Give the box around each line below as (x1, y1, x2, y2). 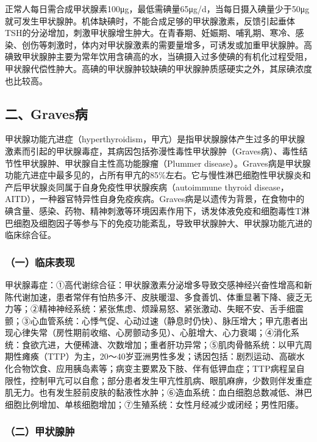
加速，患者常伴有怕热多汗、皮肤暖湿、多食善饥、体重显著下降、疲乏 (30, 290, 304, 303)
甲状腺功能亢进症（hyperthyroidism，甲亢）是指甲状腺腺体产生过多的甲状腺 (5, 132, 305, 145)
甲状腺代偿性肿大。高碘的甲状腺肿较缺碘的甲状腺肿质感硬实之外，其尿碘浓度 (5, 62, 312, 74)
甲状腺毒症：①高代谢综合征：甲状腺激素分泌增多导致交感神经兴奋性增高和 (5, 278, 304, 291)
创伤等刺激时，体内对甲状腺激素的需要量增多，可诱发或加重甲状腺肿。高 (21, 38, 312, 51)
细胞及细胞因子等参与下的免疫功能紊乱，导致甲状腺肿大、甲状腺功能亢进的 (13, 216, 312, 229)
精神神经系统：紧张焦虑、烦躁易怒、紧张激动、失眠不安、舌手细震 (38, 302, 304, 315)
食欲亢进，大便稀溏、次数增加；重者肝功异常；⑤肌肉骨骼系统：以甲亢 (21, 338, 304, 350)
